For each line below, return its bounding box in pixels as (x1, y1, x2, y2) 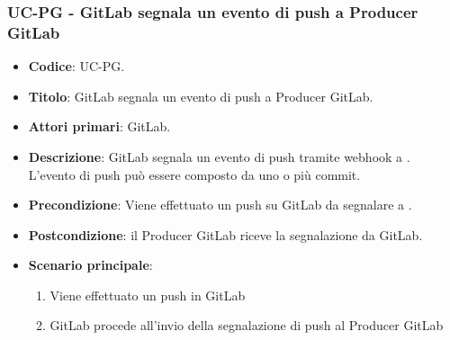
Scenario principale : (28, 255, 153, 274)
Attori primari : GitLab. (28, 117, 171, 136)
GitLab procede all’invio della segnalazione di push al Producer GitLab (49, 316, 444, 335)
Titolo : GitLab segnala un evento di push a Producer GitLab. (28, 86, 373, 105)
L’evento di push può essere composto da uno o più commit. (28, 165, 361, 183)
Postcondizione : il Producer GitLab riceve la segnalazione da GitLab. (28, 225, 423, 244)
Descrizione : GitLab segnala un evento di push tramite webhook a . (28, 147, 410, 166)
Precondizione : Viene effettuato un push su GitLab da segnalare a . (28, 195, 412, 214)
